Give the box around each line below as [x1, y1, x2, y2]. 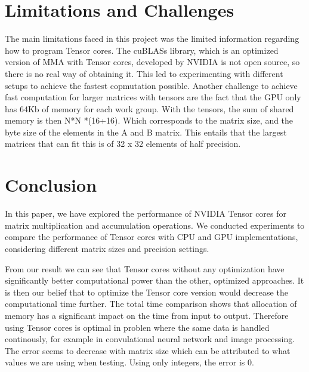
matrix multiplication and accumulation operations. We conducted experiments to [5, 219, 305, 231]
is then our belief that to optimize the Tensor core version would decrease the [5, 285, 288, 298]
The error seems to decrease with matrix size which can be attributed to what [5, 344, 291, 356]
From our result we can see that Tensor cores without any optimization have [5, 262, 285, 275]
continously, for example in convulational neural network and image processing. [5, 333, 295, 345]
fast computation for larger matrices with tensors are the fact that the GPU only [5, 91, 301, 103]
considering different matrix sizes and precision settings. [5, 242, 209, 254]
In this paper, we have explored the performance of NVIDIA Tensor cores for [5, 207, 287, 220]
